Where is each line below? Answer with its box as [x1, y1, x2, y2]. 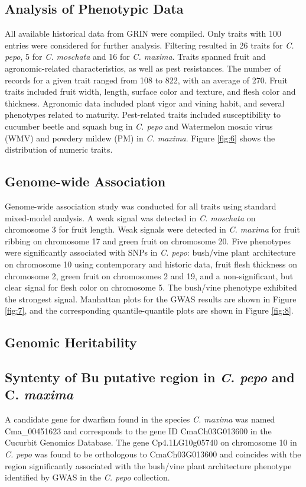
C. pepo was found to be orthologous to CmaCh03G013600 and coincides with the [5, 448, 301, 460]
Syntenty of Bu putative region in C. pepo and [5, 368, 295, 386]
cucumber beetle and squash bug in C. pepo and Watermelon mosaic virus [5, 120, 273, 132]
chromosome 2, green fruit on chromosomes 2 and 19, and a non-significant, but [5, 269, 294, 282]
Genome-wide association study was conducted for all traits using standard [5, 199, 276, 212]
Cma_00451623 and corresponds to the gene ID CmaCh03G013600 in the [5, 424, 272, 437]
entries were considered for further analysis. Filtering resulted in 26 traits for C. [5, 38, 294, 51]
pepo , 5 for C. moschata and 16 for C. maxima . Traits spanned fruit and [5, 50, 266, 63]
